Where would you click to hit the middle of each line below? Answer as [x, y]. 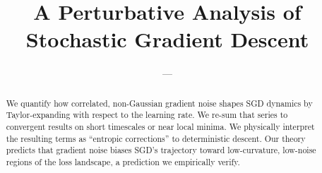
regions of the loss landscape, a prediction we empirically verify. [123, 161]
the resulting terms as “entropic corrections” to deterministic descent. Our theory [156, 138]
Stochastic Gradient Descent [167, 39]
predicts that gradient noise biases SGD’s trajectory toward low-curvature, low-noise [161, 150]
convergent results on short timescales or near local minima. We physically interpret [160, 127]
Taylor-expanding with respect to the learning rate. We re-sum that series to [147, 115]
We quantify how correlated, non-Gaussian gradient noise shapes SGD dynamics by [159, 103]
